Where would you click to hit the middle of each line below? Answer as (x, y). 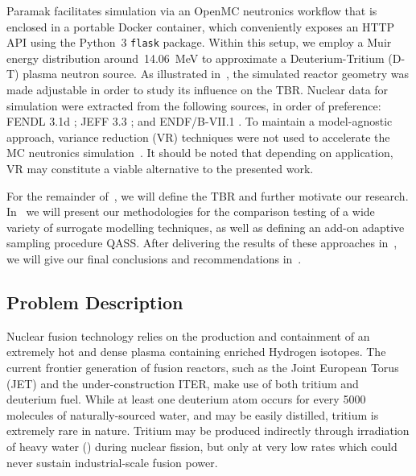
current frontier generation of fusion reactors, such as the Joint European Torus (203, 367)
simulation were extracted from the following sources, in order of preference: (194, 105)
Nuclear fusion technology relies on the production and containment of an (188, 335)
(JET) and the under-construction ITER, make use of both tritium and (183, 383)
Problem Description (95, 302)
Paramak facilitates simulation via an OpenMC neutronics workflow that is (192, 10)
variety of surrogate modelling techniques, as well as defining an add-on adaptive (206, 227)
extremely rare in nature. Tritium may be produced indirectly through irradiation (208, 430)
